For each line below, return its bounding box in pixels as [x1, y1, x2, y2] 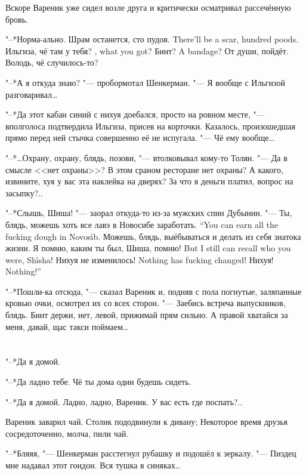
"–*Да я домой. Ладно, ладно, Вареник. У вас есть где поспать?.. [5, 395, 243, 408]
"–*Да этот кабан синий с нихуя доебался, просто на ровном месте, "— [5, 108, 265, 121]
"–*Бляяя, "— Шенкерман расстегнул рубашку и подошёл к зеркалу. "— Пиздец [5, 447, 296, 459]
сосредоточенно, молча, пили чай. [5, 427, 129, 439]
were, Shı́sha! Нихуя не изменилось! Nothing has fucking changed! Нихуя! [5, 253, 274, 266]
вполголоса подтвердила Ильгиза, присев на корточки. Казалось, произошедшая [5, 119, 296, 132]
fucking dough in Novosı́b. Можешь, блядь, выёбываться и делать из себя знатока [5, 230, 301, 242]
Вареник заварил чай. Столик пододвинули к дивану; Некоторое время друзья [5, 415, 288, 428]
